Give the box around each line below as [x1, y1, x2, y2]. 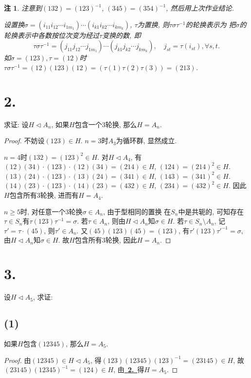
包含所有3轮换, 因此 [74, 235, 137, 245]
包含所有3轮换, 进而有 [9, 190, 79, 200]
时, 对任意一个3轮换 [20, 206, 83, 216]
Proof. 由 [4, 355, 31, 365]
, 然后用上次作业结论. [166, 3, 234, 13]
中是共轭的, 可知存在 [178, 206, 244, 216]
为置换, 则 [137, 19, 169, 29]
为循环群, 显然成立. [116, 135, 177, 146]
